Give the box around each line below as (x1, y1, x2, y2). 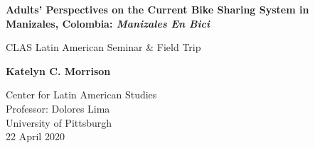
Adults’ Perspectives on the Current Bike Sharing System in (6, 2, 309, 16)
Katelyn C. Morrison (6, 63, 111, 78)
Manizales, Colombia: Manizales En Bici (6, 16, 210, 30)
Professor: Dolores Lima (6, 101, 110, 115)
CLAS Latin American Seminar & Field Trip (6, 40, 201, 55)
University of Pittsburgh (6, 115, 112, 130)
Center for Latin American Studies (6, 87, 157, 102)
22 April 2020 (6, 129, 65, 144)
